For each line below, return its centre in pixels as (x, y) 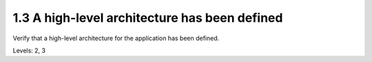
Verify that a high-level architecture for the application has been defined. (116, 38)
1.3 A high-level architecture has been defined (148, 18)
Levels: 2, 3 (29, 50)
